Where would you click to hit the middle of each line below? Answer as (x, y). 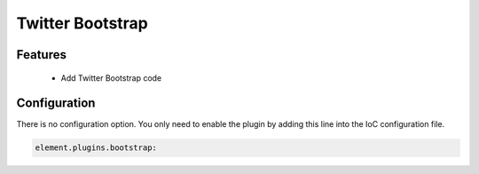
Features (41, 55)
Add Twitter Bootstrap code (111, 78)
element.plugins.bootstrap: (96, 148)
